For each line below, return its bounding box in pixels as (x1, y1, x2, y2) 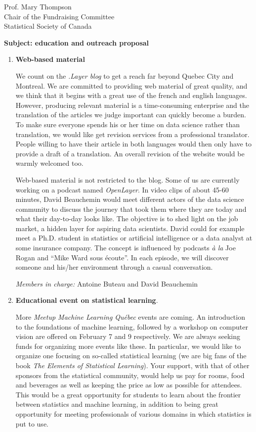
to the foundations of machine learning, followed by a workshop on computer (15, 321, 248, 332)
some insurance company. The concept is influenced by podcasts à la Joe (15, 242, 236, 253)
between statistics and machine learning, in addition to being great (15, 399, 218, 409)
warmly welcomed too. (15, 158, 84, 168)
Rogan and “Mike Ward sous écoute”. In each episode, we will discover (15, 252, 229, 262)
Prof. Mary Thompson (4, 1, 72, 11)
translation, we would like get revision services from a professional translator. (15, 129, 250, 139)
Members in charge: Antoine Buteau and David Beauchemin (15, 278, 198, 288)
